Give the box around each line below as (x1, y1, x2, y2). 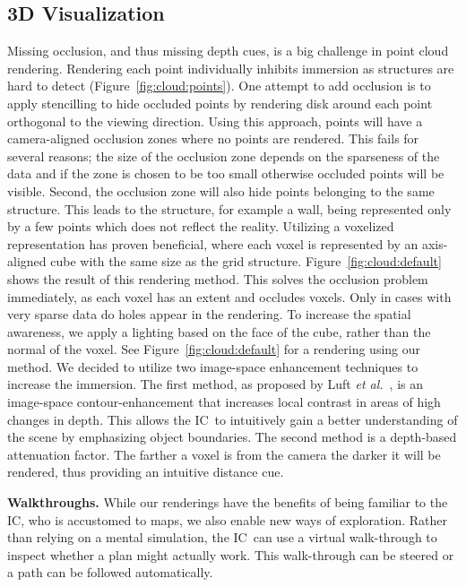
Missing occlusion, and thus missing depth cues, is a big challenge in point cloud (7, 41, 449, 60)
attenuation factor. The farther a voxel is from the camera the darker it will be (7, 445, 441, 463)
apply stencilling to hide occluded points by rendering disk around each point (7, 93, 433, 112)
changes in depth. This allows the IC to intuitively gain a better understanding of (7, 410, 458, 428)
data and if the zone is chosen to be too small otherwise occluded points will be (7, 164, 444, 183)
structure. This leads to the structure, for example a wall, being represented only (7, 199, 452, 218)
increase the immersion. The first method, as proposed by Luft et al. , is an (7, 375, 424, 393)
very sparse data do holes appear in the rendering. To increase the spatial (7, 305, 411, 324)
